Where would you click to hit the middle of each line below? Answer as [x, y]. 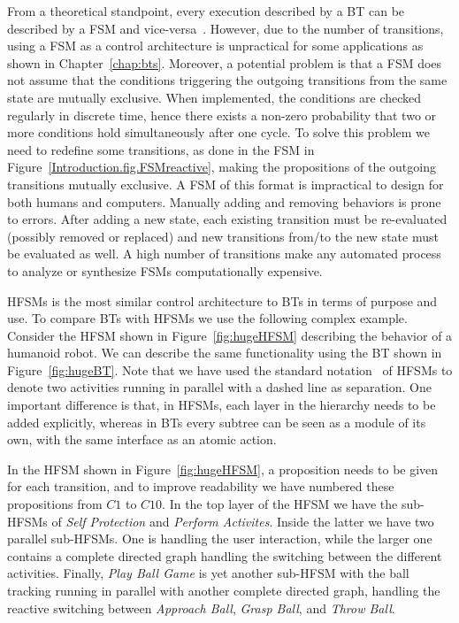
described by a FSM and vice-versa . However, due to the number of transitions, [226, 28]
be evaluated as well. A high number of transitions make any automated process [224, 254]
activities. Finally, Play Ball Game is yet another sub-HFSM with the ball [208, 573]
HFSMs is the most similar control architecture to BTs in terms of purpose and [222, 300]
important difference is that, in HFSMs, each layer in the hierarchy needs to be [222, 405]
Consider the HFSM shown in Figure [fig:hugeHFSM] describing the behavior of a [230, 335]
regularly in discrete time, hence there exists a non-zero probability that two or [222, 115]
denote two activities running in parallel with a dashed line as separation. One [219, 387]
